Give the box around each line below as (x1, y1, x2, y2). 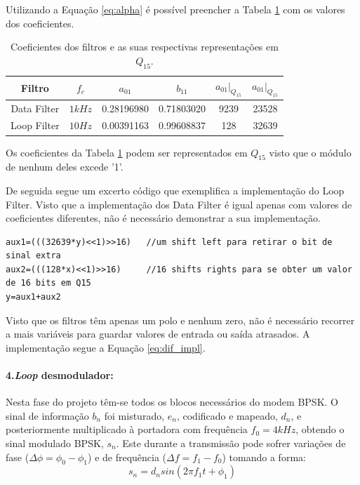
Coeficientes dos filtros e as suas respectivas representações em (10, 39, 279, 54)
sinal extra (6, 251, 61, 261)
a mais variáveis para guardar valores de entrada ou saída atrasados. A (6, 326, 310, 341)
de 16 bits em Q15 (6, 278, 91, 288)
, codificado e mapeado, (176, 408, 278, 423)
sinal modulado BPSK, (6, 436, 104, 451)
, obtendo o (295, 422, 345, 437)
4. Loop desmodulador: (6, 368, 114, 383)
